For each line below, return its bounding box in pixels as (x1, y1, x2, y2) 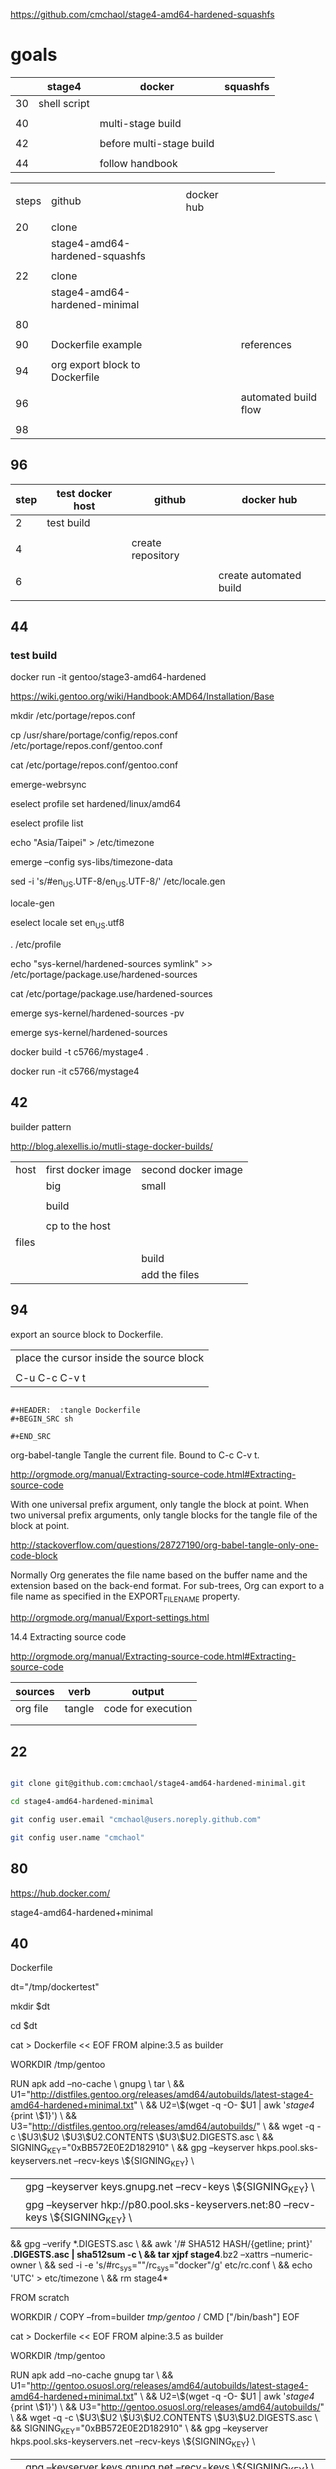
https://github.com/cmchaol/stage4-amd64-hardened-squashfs (10, 9, 275, 20)
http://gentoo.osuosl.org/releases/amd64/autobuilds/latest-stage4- (29, 2380, 309, 2392)
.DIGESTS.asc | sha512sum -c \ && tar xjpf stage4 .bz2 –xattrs (10, 2249, 269, 2261)
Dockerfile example (51, 337, 143, 351)
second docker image (141, 1162, 243, 1176)
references (240, 337, 292, 351)
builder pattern (10, 1120, 72, 1133)
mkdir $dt (10, 2000, 51, 2013)
